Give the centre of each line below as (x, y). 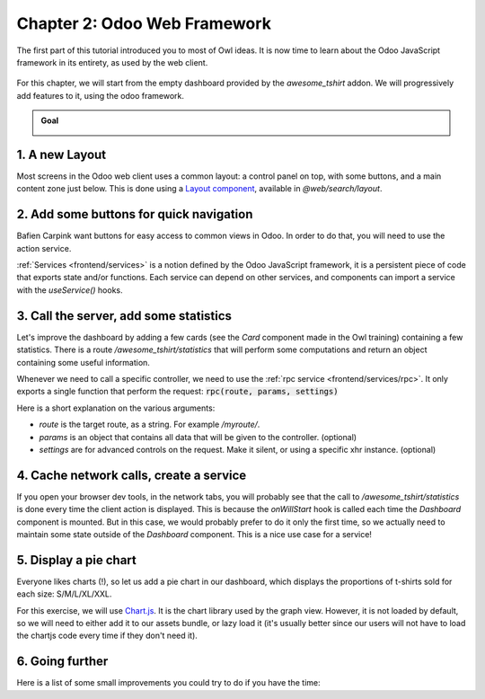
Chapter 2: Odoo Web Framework (144, 23)
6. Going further (62, 662)
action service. (44, 248)
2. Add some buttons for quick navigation (135, 214)
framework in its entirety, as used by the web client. (112, 62)
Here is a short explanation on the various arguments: (116, 408)
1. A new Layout (62, 154)
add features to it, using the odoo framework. (100, 95)
